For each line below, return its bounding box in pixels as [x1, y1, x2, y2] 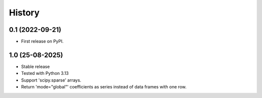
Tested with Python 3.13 [21, 70, 69, 76]
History [9, 7, 40, 18]
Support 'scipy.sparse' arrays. [21, 77, 82, 83]
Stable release [21, 63, 50, 70]
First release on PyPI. [21, 39, 64, 44]
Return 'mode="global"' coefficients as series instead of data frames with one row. [21, 84, 187, 90]
